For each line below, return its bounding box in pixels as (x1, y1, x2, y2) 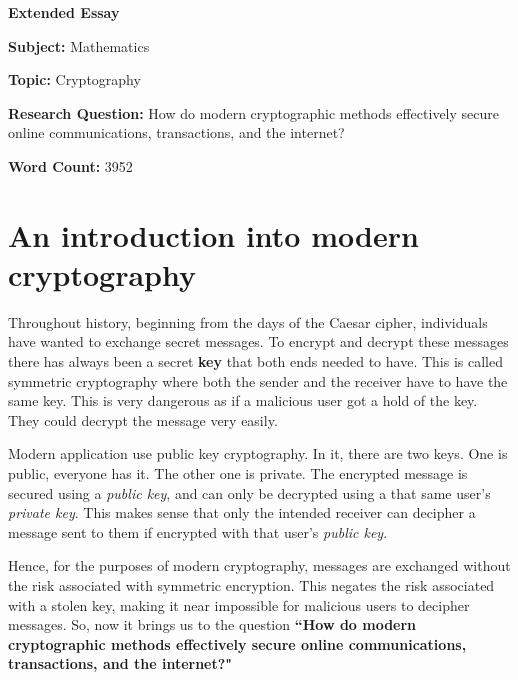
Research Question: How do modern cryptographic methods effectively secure (8, 102, 499, 123)
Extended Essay (8, 2, 120, 22)
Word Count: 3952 (8, 155, 133, 176)
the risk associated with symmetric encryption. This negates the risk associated (8, 575, 495, 595)
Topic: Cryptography (8, 69, 141, 90)
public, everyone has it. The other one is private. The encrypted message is (8, 463, 468, 484)
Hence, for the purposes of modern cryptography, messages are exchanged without (8, 555, 511, 576)
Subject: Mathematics (8, 35, 150, 56)
